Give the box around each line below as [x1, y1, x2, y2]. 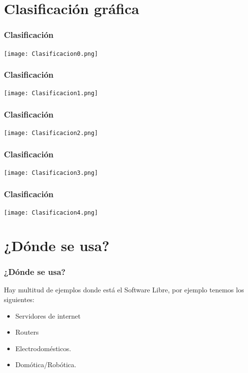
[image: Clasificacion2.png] [4, 130, 98, 137]
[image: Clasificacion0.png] [4, 50, 98, 57]
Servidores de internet [15, 310, 81, 321]
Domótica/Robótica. [15, 359, 76, 370]
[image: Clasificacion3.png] [4, 170, 98, 177]
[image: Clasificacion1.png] [4, 90, 98, 97]
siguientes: [4, 294, 35, 304]
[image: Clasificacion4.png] [4, 209, 98, 217]
